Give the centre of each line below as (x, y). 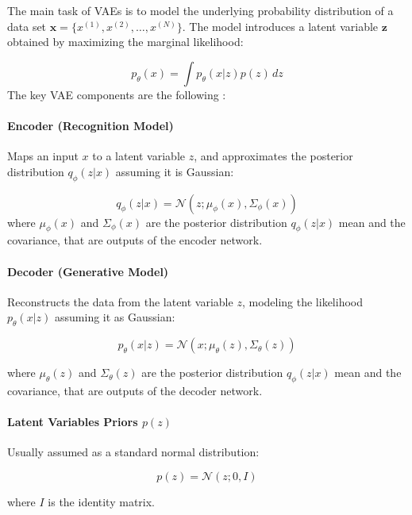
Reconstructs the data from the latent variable (120, 301)
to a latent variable (139, 156)
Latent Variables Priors (73, 422)
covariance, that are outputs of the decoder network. (135, 390)
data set (27, 26)
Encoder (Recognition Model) (90, 125)
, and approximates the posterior (273, 156)
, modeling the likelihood (302, 301)
